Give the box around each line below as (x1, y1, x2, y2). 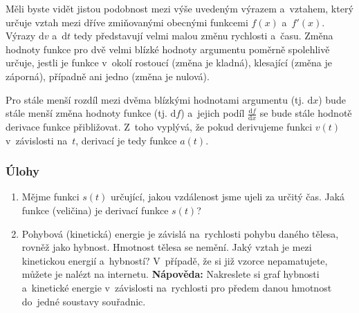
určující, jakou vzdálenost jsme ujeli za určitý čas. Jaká (111, 189, 345, 204)
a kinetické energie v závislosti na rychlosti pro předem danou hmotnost (21, 280, 332, 294)
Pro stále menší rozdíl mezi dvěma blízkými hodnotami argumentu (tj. (6, 92, 304, 106)
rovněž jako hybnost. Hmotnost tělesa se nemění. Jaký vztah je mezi (21, 240, 312, 254)
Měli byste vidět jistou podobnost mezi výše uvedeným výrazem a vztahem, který (6, 1, 353, 15)
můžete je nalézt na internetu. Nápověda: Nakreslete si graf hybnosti (21, 267, 320, 281)
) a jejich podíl (181, 106, 245, 120)
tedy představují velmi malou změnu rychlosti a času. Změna (73, 28, 333, 43)
